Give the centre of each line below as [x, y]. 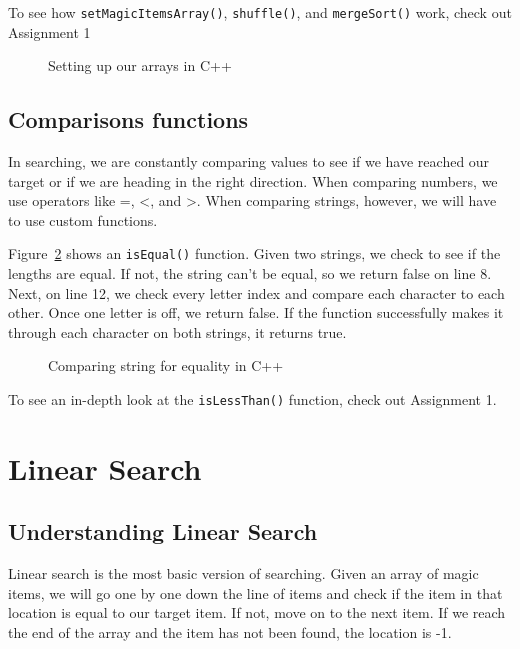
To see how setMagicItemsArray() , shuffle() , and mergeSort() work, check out [260, 12]
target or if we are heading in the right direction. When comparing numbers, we [253, 180]
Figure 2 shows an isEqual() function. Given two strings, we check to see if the [254, 253]
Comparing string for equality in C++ [166, 365]
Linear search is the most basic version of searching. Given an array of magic [243, 573]
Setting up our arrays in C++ [140, 65]
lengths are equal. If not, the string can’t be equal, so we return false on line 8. [250, 273]
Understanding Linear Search [163, 531]
